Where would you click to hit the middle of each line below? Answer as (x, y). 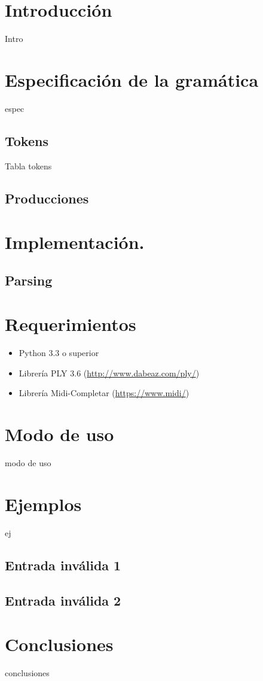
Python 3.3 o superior (59, 353)
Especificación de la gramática (132, 79)
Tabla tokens (28, 165)
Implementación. (75, 242)
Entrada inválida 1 (63, 565)
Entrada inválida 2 (63, 600)
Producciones (47, 198)
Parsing (29, 280)
